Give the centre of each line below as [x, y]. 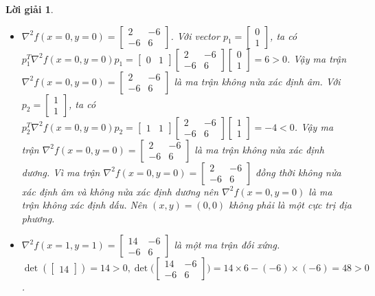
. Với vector [195, 35]
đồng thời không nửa [298, 172]
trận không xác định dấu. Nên [84, 205]
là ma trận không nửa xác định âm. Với [257, 81]
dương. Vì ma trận [61, 172]
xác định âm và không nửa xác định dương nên [120, 191]
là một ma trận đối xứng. [227, 245]
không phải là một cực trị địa [290, 205]
